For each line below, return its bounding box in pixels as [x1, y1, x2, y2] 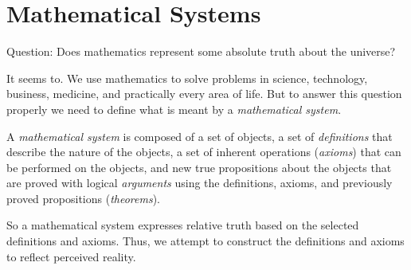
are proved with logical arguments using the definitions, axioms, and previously [6, 174, 393, 191]
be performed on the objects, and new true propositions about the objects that [6, 158, 392, 175]
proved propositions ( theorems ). [6, 190, 160, 206]
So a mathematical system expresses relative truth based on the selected [6, 217, 359, 233]
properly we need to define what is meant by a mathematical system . [6, 100, 342, 117]
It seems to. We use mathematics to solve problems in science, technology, [6, 69, 368, 86]
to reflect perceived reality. [6, 248, 136, 264]
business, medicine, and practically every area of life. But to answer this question [6, 85, 402, 102]
